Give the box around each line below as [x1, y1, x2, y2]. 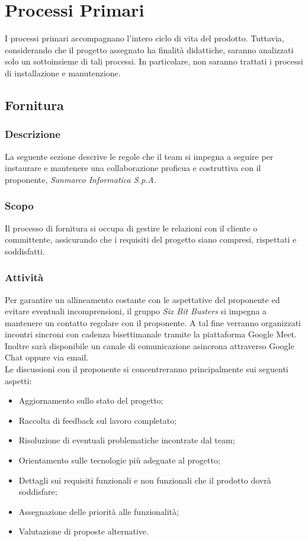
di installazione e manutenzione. [5, 66, 121, 79]
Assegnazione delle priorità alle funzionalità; [18, 505, 179, 517]
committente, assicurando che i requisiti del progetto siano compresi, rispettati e [5, 233, 297, 246]
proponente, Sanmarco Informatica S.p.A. [5, 173, 157, 185]
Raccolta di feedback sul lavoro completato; [18, 414, 177, 426]
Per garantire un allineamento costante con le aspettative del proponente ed [5, 293, 280, 305]
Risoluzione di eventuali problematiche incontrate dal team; [18, 434, 235, 446]
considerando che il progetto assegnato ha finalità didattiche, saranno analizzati [5, 43, 294, 56]
